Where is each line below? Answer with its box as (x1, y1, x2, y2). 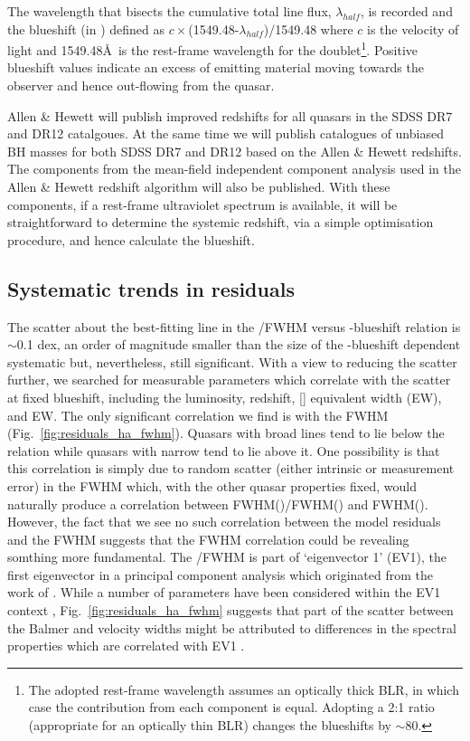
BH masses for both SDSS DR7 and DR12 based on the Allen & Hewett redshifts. (7, 141, 462, 160)
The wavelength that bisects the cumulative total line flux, (7, 2, 332, 20)
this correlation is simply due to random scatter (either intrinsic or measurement (7, 459, 455, 478)
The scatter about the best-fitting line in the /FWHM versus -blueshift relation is (7, 317, 461, 336)
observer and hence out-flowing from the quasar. (7, 76, 275, 95)
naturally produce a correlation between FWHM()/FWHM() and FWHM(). (7, 494, 428, 513)
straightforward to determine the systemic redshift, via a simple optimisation (7, 213, 434, 232)
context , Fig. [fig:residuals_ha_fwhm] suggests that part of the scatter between (7, 601, 454, 620)
